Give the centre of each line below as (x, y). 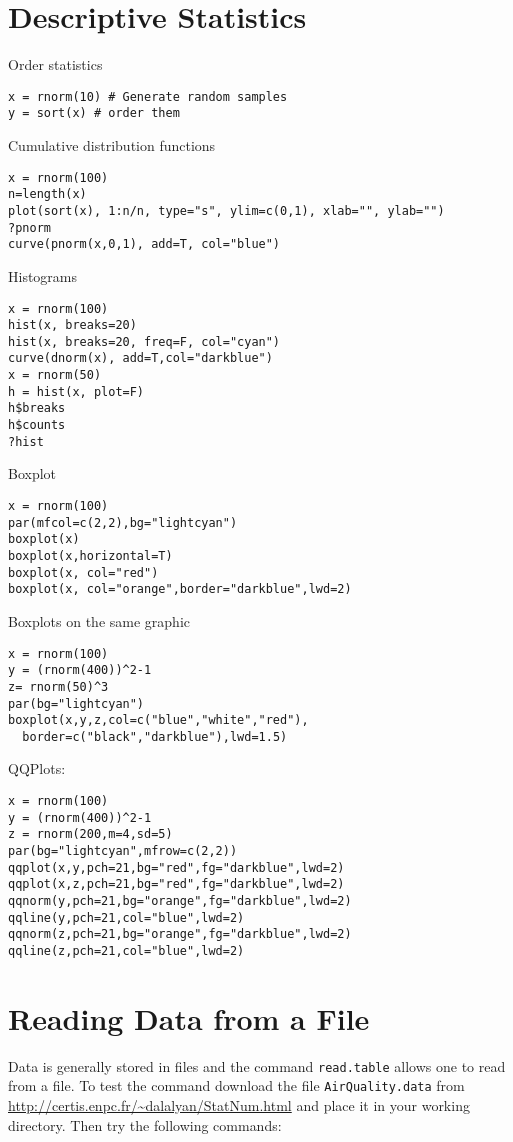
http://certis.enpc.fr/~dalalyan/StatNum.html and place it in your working (239, 1105)
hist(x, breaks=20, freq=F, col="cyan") (144, 341)
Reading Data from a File (189, 1017)
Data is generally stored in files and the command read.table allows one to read (257, 1065)
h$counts (37, 425)
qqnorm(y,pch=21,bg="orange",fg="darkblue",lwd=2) (180, 901)
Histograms (43, 275)
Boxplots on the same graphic (99, 620)
